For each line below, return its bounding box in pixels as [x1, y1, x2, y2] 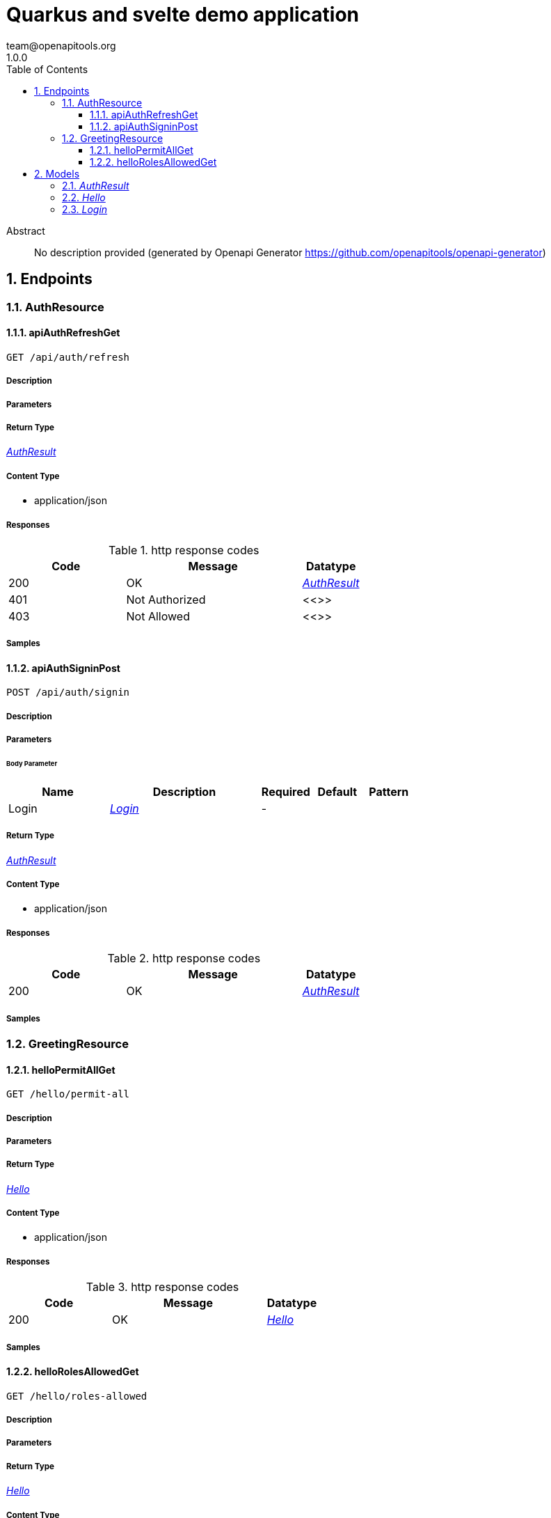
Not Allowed [126, 609, 190, 623]
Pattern [369, 784, 409, 799]
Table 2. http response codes [107, 951, 261, 966]
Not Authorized [126, 592, 206, 607]
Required [261, 784, 310, 799]
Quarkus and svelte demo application [6, 3, 360, 26]
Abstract [6, 224, 45, 237]
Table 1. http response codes [109, 542, 259, 557]
